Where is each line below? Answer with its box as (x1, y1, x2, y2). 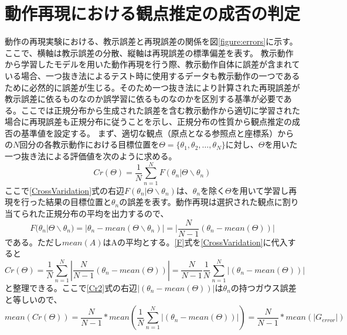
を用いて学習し (231, 184, 289, 196)
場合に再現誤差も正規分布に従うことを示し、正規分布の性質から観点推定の (5, 115, 292, 128)
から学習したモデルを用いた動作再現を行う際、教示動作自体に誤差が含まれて (5, 58, 300, 70)
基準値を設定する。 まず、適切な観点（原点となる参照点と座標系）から (21, 127, 294, 139)
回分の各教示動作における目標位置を (19, 138, 159, 151)
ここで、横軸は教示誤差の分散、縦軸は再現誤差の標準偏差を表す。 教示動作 (5, 46, 294, 59)
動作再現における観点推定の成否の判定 (5, 1, 301, 25)
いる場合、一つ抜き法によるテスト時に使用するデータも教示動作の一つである (5, 69, 300, 81)
